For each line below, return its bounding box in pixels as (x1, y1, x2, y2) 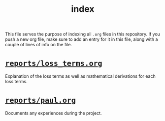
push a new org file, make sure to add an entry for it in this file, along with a (5, 36, 158, 42)
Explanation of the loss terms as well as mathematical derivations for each (5, 73, 156, 79)
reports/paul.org (5, 96, 76, 105)
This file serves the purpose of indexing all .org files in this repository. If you (5, 31, 160, 37)
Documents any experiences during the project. (5, 110, 102, 116)
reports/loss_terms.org (5, 59, 102, 68)
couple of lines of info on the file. (5, 42, 72, 48)
